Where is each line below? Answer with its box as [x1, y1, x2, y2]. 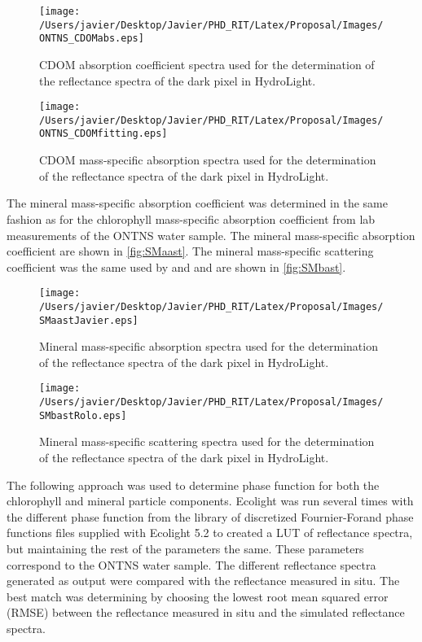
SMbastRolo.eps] [39, 409, 127, 421]
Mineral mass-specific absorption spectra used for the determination [39, 338, 378, 355]
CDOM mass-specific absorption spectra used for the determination [39, 151, 376, 168]
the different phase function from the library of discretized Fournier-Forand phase [7, 508, 414, 525]
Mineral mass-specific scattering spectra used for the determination [39, 433, 375, 450]
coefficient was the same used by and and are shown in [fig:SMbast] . [7, 258, 346, 275]
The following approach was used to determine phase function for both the [7, 476, 380, 493]
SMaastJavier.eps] [39, 314, 138, 326]
